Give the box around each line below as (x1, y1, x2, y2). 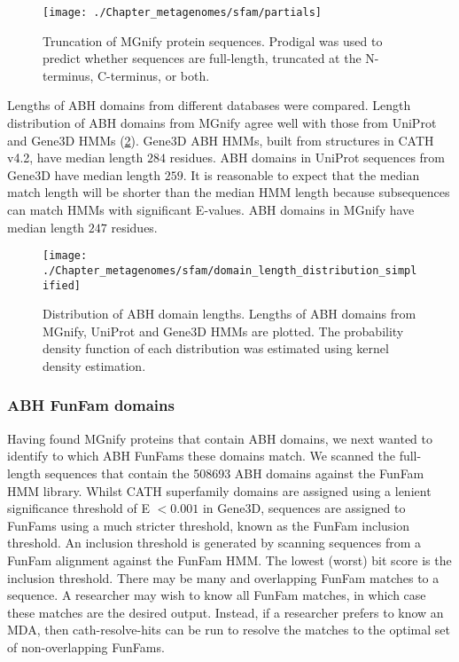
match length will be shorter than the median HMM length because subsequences (7, 183, 450, 201)
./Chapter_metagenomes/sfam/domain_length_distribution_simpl (43, 264, 417, 277)
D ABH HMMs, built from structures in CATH (176, 130, 434, 149)
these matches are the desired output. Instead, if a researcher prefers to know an (7, 603, 444, 621)
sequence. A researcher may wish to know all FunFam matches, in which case (7, 586, 426, 604)
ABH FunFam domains (7, 394, 175, 416)
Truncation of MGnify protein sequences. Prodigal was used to (43, 31, 383, 50)
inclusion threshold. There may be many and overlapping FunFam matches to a (7, 568, 440, 587)
